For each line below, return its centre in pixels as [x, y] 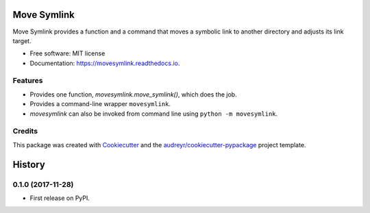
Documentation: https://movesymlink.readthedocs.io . [105, 63]
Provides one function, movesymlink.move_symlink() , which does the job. [133, 94]
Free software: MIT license [67, 53]
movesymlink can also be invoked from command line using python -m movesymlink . [154, 114]
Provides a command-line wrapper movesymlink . [100, 104]
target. [22, 40]
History [29, 164]
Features [28, 81]
